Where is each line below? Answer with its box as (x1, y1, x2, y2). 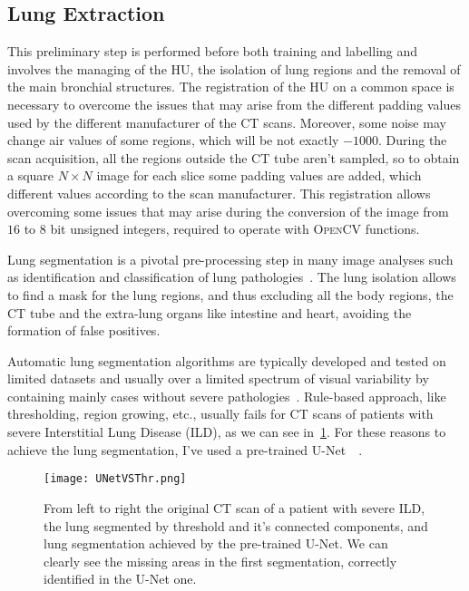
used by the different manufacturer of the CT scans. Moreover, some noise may (7, 112, 446, 131)
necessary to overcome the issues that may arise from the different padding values (7, 94, 461, 113)
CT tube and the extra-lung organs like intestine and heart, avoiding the (7, 303, 412, 322)
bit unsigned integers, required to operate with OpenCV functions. (50, 219, 420, 238)
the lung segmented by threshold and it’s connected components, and (44, 516, 428, 535)
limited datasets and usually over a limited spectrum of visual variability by (7, 369, 429, 388)
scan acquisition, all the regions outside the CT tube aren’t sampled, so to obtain (7, 148, 460, 167)
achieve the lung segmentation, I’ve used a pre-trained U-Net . (7, 440, 363, 459)
